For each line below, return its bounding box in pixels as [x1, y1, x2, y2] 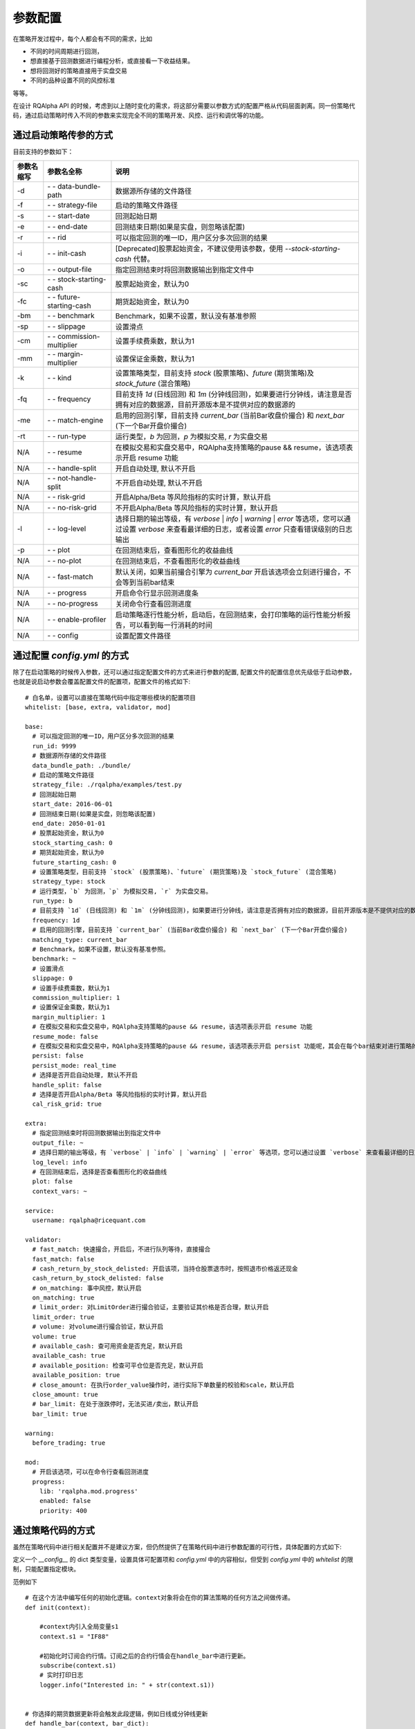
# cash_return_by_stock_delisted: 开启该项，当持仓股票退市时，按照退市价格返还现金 [32, 1264, 299, 1273]
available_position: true [32, 1371, 120, 1379]
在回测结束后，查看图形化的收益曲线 [115, 545, 233, 555]
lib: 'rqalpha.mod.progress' [39, 1487, 138, 1495]
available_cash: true [32, 1352, 106, 1360]
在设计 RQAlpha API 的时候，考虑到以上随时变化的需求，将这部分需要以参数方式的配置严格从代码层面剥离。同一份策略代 [12, 101, 356, 110]
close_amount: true [32, 1391, 98, 1398]
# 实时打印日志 [39, 1671, 84, 1679]
